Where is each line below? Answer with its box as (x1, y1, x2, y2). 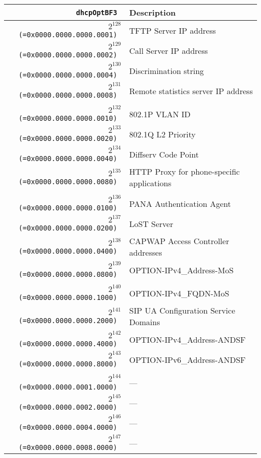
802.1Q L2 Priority (129, 128, 196, 140)
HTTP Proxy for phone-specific (129, 166, 240, 177)
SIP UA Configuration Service (129, 304, 235, 316)
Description (129, 7, 176, 18)
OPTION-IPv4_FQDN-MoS (129, 287, 229, 299)
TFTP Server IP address (129, 24, 216, 36)
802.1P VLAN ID (129, 108, 191, 120)
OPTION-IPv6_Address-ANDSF (129, 353, 246, 365)
